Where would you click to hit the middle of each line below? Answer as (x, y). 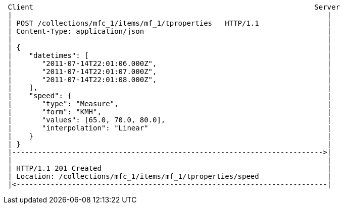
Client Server (174, 7)
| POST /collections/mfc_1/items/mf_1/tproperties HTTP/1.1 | (170, 23)
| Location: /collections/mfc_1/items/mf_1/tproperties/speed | (170, 176)
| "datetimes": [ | (170, 55)
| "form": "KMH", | (170, 112)
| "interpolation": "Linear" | (170, 128)
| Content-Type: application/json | (170, 31)
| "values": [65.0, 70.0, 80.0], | (170, 120)
